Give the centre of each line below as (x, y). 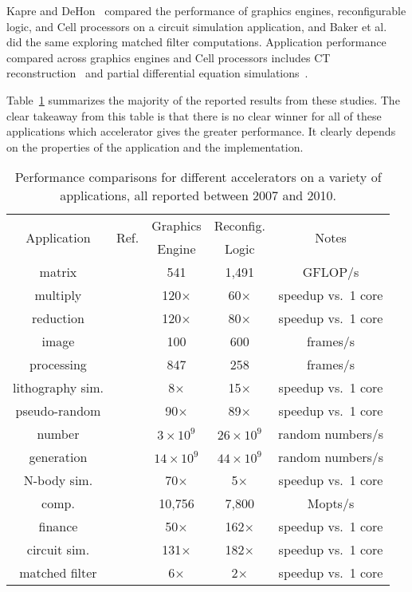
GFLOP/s (331, 272)
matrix (58, 272)
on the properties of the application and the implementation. (155, 146)
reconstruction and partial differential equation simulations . (157, 73)
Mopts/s (331, 503)
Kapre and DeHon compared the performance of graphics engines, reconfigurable (206, 10)
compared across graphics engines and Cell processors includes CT (169, 57)
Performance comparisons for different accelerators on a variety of (198, 177)
